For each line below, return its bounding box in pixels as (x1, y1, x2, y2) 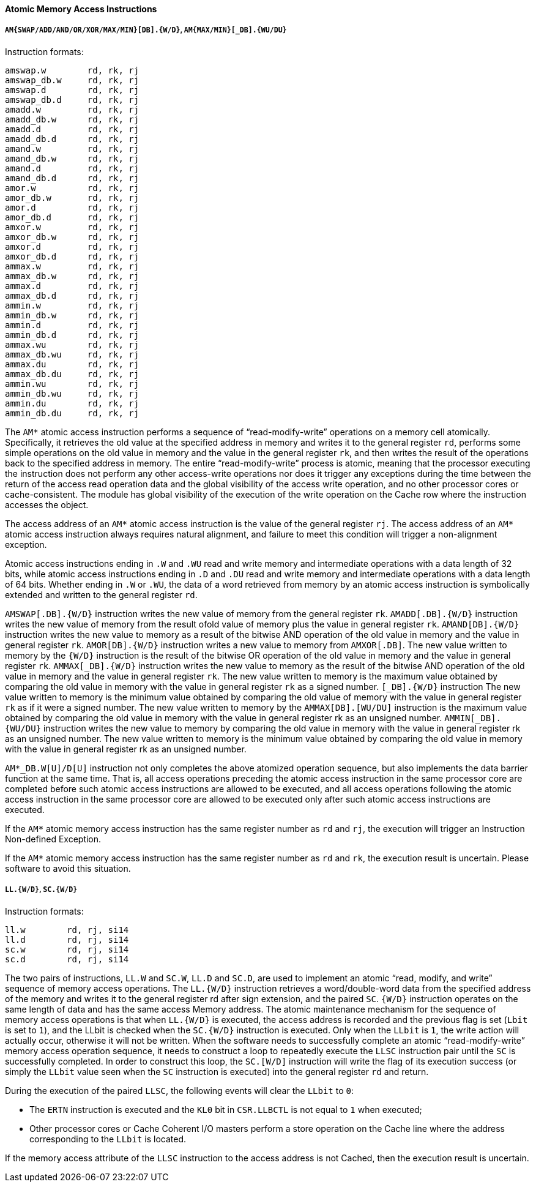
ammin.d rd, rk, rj (5, 320, 140, 330)
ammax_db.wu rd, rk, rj (5, 349, 140, 359)
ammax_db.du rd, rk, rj (5, 369, 140, 379)
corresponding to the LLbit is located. (29, 1133, 187, 1144)
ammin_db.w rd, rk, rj (5, 310, 140, 320)
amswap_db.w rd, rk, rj (5, 75, 140, 85)
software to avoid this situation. (5, 863, 131, 874)
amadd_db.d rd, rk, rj (5, 133, 140, 144)
